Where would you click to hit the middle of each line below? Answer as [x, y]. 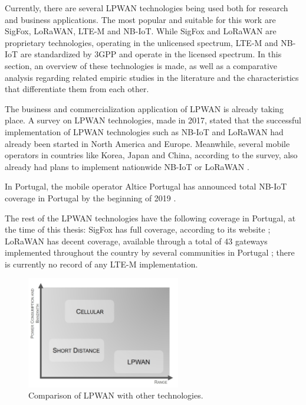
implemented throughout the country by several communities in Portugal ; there [150, 252]
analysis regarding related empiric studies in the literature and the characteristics [152, 77]
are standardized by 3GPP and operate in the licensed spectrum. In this [151, 54]
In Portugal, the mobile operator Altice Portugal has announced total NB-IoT [146, 186]
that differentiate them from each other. [77, 89]
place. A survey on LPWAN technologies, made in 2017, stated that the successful [153, 120]
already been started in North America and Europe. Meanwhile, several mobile [147, 143]
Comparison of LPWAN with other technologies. [116, 395]
